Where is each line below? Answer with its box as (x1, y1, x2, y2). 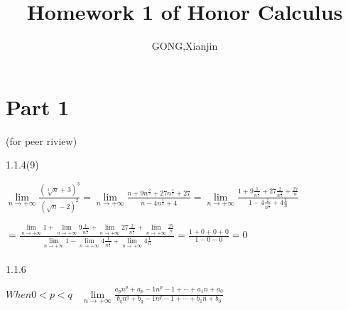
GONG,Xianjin (151, 38, 218, 53)
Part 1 (6, 92, 70, 121)
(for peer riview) (6, 133, 77, 148)
